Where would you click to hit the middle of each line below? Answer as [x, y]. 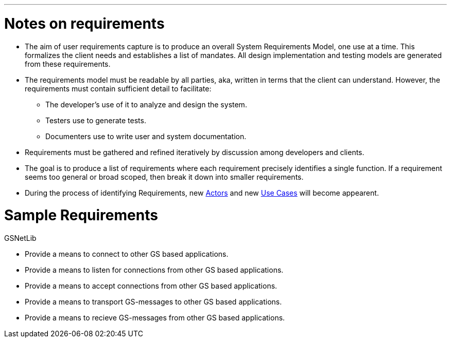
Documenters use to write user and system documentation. [146, 136]
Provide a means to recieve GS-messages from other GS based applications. [155, 318]
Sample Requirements [81, 215]
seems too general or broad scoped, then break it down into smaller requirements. [164, 177]
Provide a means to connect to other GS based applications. [127, 254]
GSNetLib [20, 238]
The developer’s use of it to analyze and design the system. [146, 104]
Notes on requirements [84, 23]
